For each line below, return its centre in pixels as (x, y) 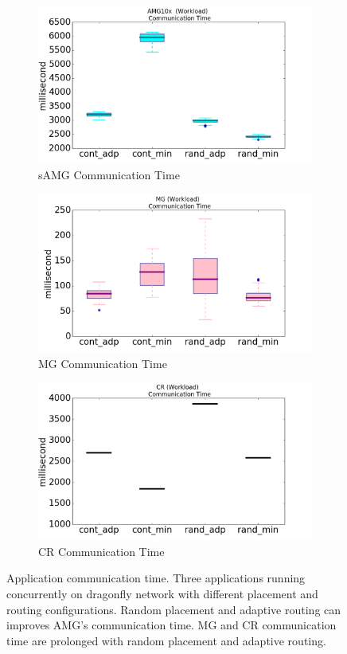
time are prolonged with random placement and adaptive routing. (166, 640)
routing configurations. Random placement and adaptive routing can (174, 609)
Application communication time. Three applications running (156, 578)
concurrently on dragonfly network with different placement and (162, 594)
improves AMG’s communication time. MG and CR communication (172, 625)
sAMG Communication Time (109, 175)
